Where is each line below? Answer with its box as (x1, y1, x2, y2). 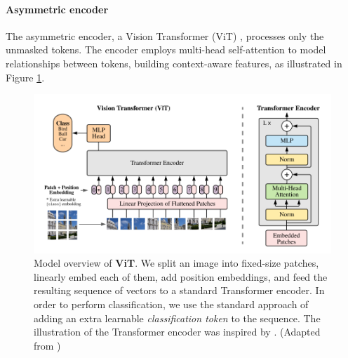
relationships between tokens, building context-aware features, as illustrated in (6, 55, 342, 70)
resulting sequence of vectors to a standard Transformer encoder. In (34, 283, 325, 298)
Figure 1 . (6, 69, 45, 84)
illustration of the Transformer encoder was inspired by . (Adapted (34, 324, 321, 339)
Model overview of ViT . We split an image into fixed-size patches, (34, 256, 319, 270)
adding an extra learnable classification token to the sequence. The (34, 310, 321, 325)
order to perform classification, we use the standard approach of (34, 297, 309, 312)
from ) (34, 338, 61, 352)
